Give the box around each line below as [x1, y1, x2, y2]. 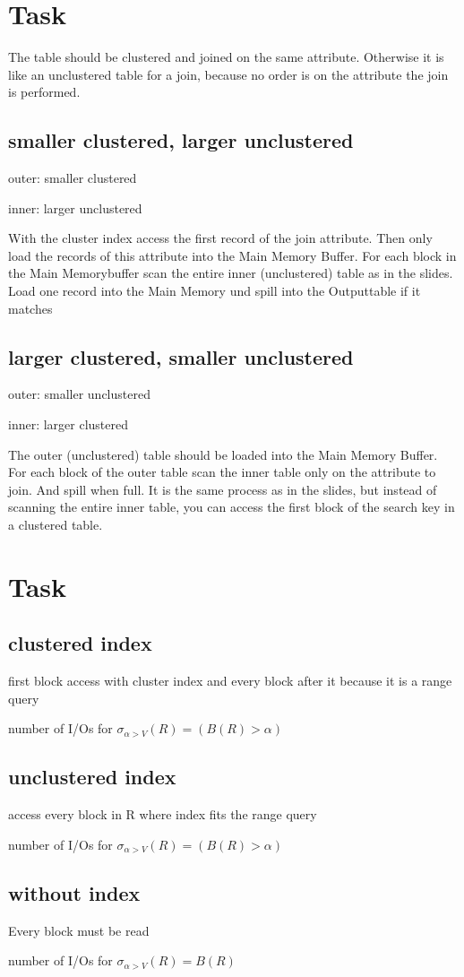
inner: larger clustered [8, 415, 129, 434]
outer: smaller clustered [8, 169, 137, 187]
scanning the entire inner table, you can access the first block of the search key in [8, 497, 455, 516]
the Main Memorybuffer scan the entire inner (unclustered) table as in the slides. [8, 264, 453, 282]
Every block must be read [8, 921, 150, 939]
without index [8, 878, 141, 906]
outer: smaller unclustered [8, 385, 150, 403]
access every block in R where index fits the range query [8, 805, 317, 824]
